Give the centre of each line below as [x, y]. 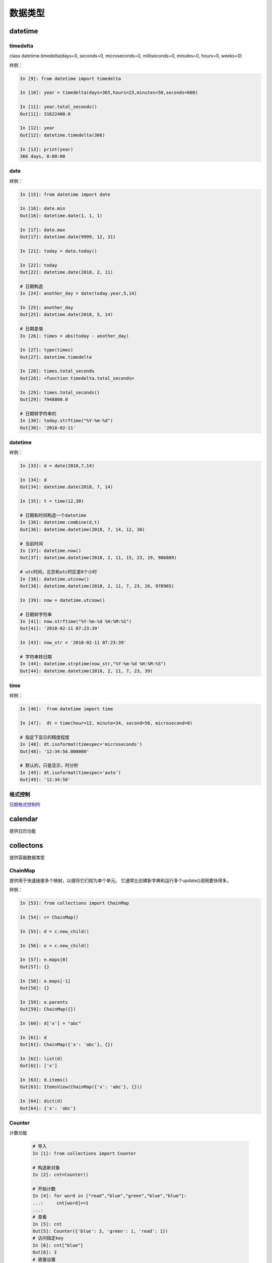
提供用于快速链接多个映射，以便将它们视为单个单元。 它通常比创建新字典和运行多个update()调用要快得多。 [120, 880]
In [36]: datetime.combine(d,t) [60, 522]
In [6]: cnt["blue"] [58, 1245]
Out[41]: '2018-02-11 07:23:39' [60, 628]
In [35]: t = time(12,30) [52, 501]
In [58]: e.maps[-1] [45, 981]
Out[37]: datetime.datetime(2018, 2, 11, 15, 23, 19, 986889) [98, 558]
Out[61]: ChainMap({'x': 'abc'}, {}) [66, 1045]
